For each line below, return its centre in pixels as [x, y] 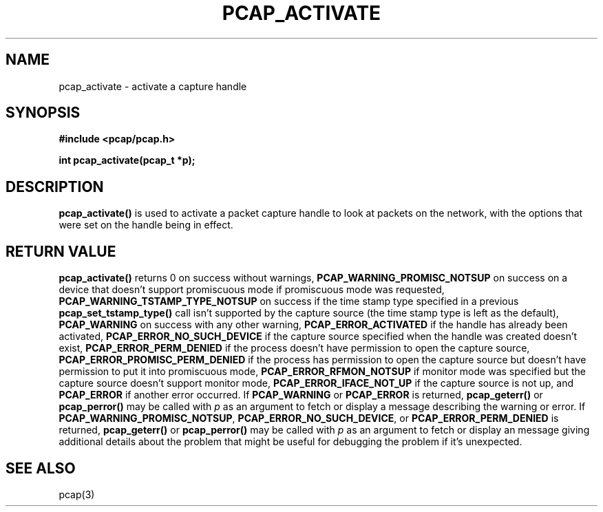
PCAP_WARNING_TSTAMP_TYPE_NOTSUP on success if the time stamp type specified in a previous [289, 301]
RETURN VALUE [61, 251]
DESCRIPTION [55, 186]
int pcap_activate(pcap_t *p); [127, 160]
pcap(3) [77, 494]
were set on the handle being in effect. [146, 225]
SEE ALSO [41, 468]
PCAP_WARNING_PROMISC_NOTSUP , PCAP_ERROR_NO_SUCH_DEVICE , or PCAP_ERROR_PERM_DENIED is [309, 418]
